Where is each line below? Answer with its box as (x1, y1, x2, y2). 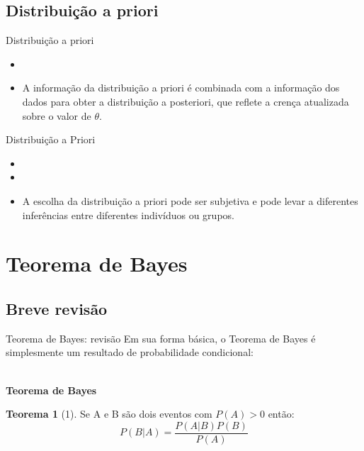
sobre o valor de (22, 108, 91, 123)
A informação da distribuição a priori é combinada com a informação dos (22, 80, 340, 95)
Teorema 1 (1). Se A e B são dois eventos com (6, 406, 212, 421)
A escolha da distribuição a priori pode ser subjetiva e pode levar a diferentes (22, 193, 358, 208)
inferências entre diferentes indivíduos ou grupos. (22, 207, 234, 222)
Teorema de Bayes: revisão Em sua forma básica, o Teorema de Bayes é (6, 330, 316, 345)
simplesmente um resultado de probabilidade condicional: (6, 345, 254, 360)
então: (268, 406, 295, 421)
